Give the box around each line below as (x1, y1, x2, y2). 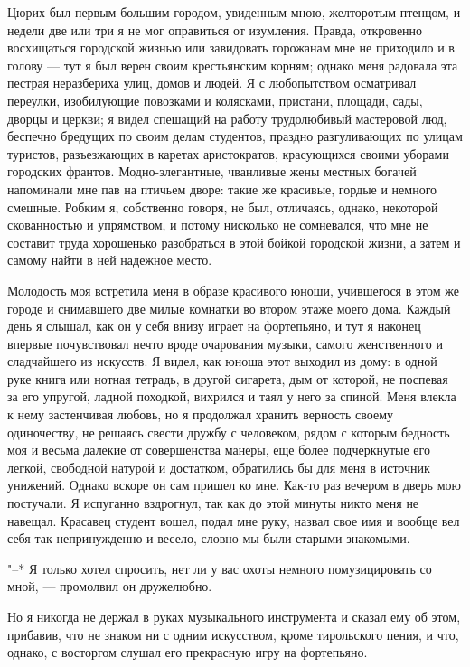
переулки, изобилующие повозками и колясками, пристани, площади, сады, (7, 90, 423, 109)
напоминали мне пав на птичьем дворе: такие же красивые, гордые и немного (7, 179, 437, 198)
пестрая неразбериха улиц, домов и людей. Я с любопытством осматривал (7, 73, 417, 92)
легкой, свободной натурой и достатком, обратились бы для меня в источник (7, 457, 430, 476)
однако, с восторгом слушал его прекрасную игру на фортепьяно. (7, 643, 368, 662)
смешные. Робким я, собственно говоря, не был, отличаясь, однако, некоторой (7, 197, 438, 216)
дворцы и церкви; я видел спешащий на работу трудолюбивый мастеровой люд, (7, 108, 447, 127)
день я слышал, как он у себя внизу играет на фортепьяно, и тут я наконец (7, 316, 421, 335)
